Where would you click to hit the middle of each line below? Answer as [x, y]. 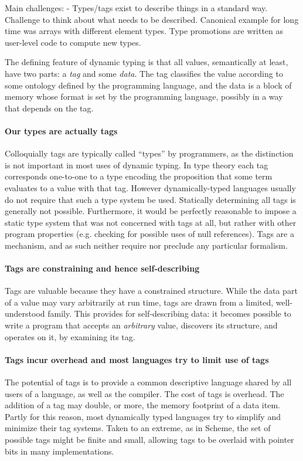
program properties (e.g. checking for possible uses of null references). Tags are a [149, 234]
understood [25, 313]
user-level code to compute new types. [73, 42]
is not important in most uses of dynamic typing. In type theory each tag [137, 165]
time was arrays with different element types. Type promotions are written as [144, 31]
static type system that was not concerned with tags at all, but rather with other [151, 222]
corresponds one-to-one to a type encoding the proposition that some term [139, 176]
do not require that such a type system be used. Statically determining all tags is [150, 199]
